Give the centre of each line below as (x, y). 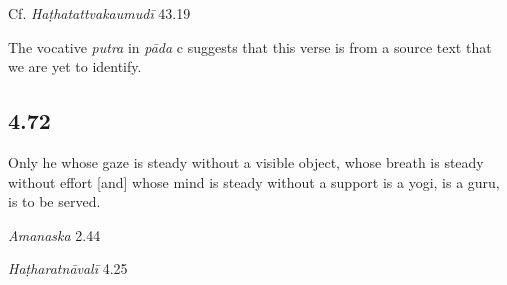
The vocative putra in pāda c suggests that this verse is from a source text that (250, 46)
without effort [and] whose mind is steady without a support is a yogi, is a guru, (254, 181)
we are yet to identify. (75, 66)
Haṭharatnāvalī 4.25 (68, 268)
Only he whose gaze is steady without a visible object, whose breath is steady (246, 161)
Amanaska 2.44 (54, 234)
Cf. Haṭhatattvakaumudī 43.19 (99, 13)
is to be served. (54, 201)
